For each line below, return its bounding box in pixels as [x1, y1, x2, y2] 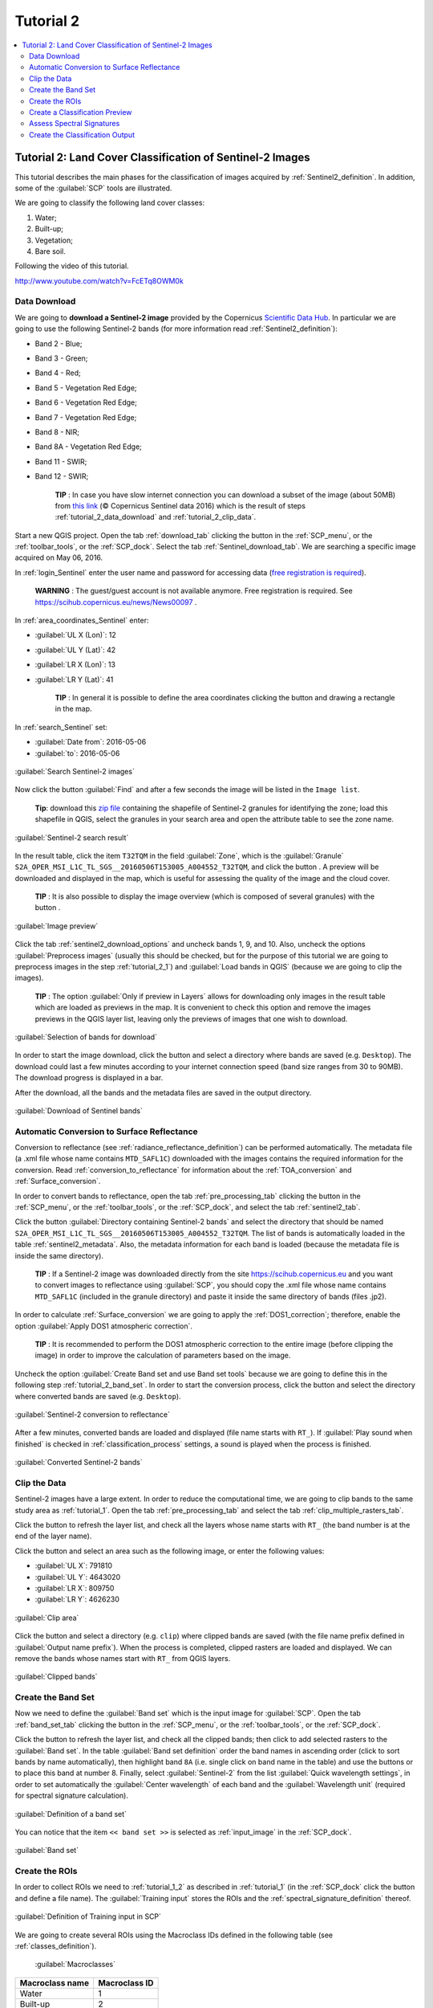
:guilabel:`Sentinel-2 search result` [14, 832, 129, 843]
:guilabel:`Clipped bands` [14, 1671, 98, 1682]
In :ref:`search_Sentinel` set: [14, 722, 108, 732]
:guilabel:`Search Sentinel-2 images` [14, 766, 136, 776]
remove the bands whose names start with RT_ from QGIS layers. [14, 1653, 231, 1663]
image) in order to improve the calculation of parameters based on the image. [34, 1350, 291, 1361]
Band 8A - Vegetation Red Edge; [34, 442, 142, 451]
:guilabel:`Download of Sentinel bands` [14, 1105, 144, 1116]
